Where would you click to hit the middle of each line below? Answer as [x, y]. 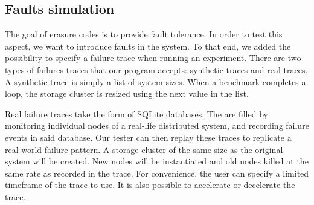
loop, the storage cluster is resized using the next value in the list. [127, 93]
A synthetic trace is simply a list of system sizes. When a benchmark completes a [155, 81]
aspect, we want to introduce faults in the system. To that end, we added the [148, 46]
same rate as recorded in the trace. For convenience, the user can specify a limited [157, 173]
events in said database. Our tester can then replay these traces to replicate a [148, 137]
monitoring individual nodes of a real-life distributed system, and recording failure [157, 125]
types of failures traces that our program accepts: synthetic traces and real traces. [156, 69]
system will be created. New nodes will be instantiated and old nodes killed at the [157, 161]
